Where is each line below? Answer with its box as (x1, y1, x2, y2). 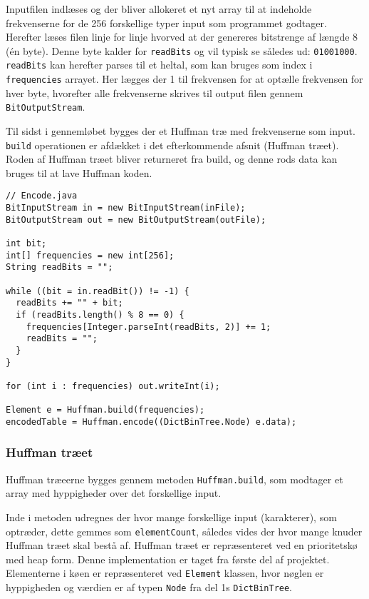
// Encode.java (6, 191, 78, 201)
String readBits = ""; (6, 262, 113, 273)
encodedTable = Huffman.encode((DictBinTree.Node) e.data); (6, 416, 297, 427)
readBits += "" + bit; (16, 298, 123, 308)
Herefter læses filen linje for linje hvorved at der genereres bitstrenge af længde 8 (6, 29, 358, 44)
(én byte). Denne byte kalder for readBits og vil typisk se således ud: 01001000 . (6, 43, 358, 58)
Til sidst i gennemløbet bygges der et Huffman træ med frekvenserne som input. (6, 124, 355, 138)
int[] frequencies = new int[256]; (6, 250, 175, 261)
